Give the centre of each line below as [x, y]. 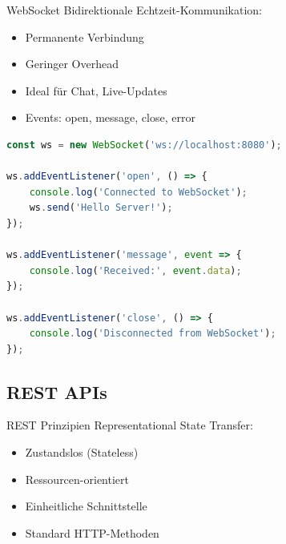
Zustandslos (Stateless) [82, 452]
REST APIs [57, 391]
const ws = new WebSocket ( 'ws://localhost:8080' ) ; [144, 145]
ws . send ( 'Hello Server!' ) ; [101, 208]
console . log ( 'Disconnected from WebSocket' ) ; [153, 334]
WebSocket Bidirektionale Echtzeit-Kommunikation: [134, 10]
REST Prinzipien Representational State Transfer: [130, 425]
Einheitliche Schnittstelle [86, 506]
